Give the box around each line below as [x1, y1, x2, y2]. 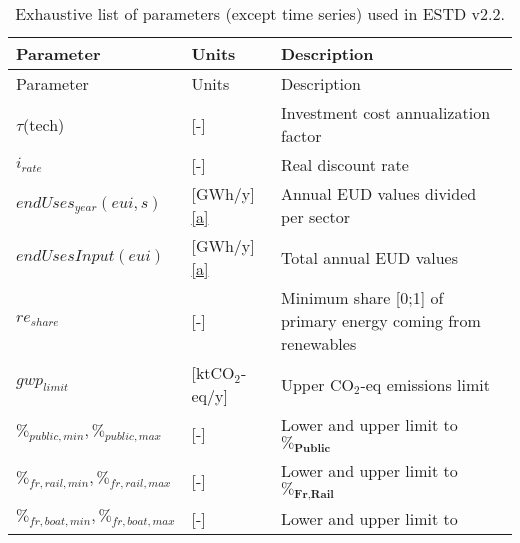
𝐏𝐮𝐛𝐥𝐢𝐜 [294, 443, 331, 455]
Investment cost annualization [280, 101, 491, 124]
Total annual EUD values [280, 245, 458, 269]
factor [280, 124, 322, 147]
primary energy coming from [280, 309, 481, 332]
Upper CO [280, 372, 354, 396]
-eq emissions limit [360, 372, 490, 396]
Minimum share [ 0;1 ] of [280, 286, 444, 309]
